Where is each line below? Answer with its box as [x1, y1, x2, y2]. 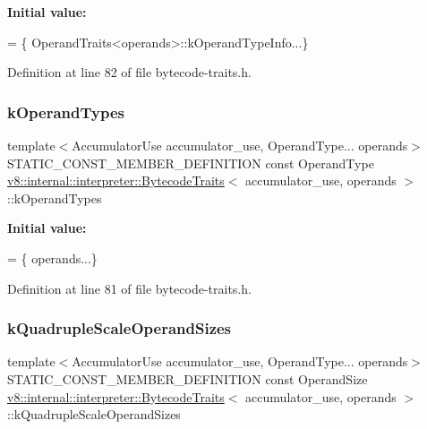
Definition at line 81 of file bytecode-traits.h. [7, 279, 252, 297]
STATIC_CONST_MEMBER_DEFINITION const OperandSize [7, 369, 368, 388]
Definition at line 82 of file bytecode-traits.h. [7, 63, 252, 82]
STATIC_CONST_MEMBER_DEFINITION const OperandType [7, 153, 374, 172]
